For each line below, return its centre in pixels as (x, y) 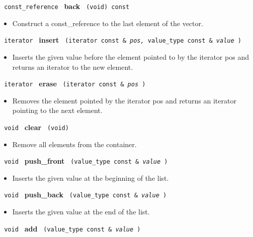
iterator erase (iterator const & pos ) (75, 84)
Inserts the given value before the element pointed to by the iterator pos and (131, 56)
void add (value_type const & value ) (72, 228)
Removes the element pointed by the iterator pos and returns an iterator (124, 100)
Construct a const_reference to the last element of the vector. (108, 23)
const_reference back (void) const (67, 6)
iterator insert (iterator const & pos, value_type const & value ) (123, 40)
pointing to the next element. (57, 110)
